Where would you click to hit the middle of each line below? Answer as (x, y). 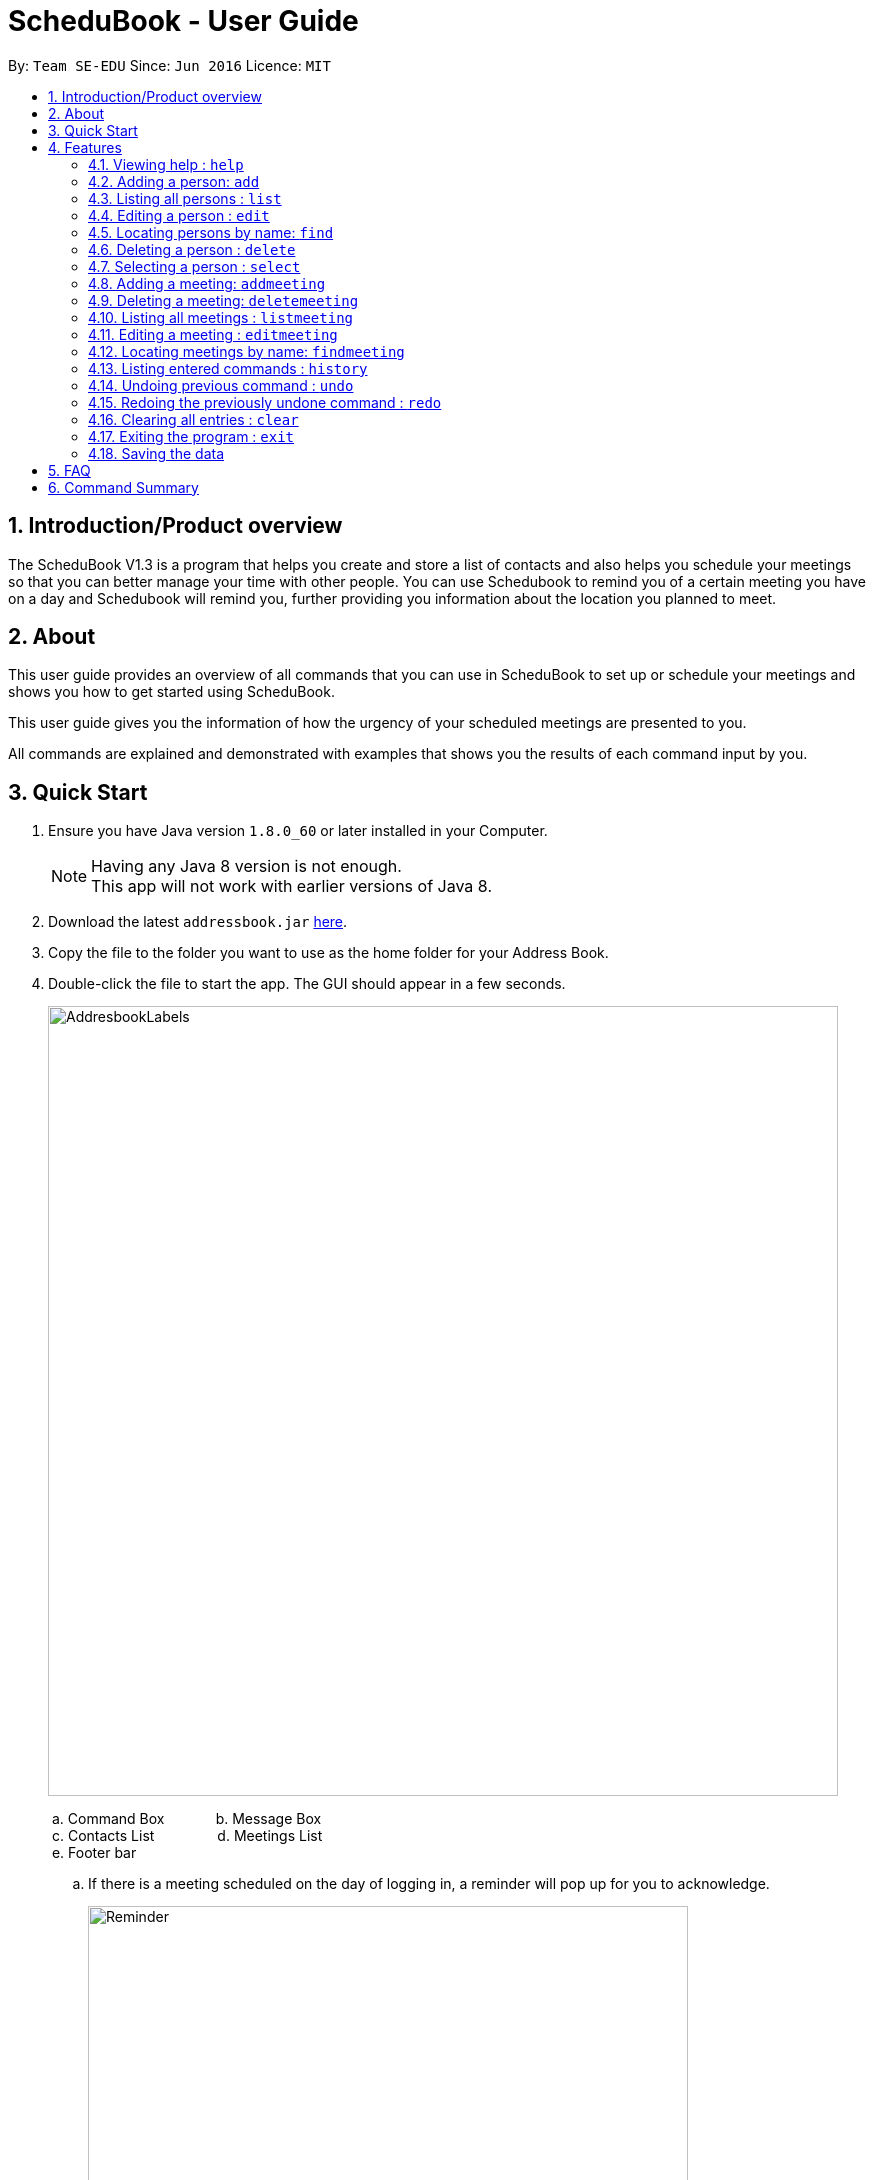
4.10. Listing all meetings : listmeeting (221, 317)
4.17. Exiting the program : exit (191, 436)
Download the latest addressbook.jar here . (198, 922)
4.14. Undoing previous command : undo (221, 385)
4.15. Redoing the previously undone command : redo (265, 402)
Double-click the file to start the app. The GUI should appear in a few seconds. (307, 984)
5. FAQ (69, 470)
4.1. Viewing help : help (166, 164)
